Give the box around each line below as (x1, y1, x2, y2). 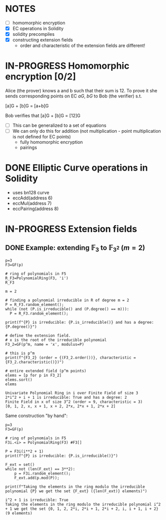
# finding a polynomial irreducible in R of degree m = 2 (5, 298, 129, 303)
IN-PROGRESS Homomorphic (5, 60, 130, 72)
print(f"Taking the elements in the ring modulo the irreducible (5, 484, 145, 490)
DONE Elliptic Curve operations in (5, 162, 148, 174)
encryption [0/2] (5, 71, 76, 82)
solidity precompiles (12, 31, 55, 37)
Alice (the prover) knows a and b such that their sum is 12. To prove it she (5, 88, 157, 94)
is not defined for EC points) (12, 134, 71, 140)
